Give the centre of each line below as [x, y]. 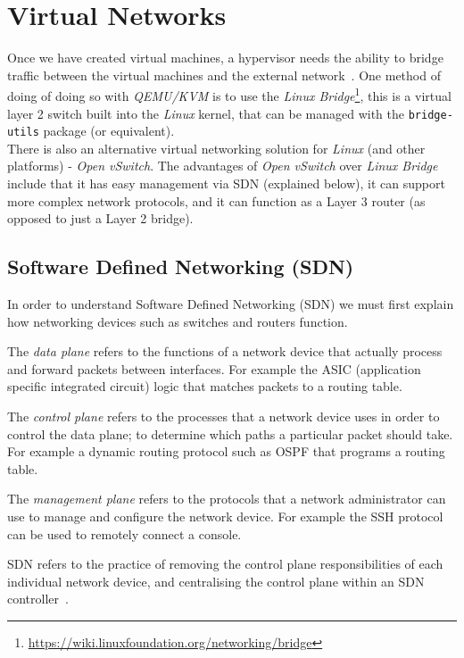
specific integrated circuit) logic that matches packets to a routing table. [205, 386]
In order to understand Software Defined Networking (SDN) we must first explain [231, 304]
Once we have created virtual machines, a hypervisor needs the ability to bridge [225, 58]
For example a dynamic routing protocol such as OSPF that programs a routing [226, 451]
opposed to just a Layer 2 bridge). [100, 218]
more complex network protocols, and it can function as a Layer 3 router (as [216, 200]
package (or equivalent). [109, 131]
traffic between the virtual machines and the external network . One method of [224, 75]
